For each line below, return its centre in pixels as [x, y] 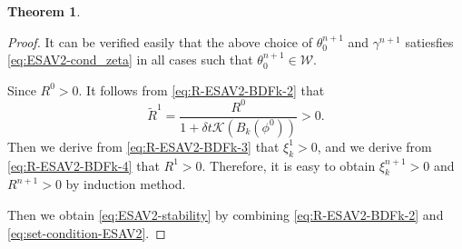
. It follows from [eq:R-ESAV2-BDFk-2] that [202, 90]
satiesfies [429, 41]
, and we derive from [374, 146]
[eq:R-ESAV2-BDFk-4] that [84, 165]
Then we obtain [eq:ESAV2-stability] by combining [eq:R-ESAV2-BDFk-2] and [226, 214]
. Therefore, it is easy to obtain [289, 165]
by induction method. [126, 184]
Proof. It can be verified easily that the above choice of [160, 41]
